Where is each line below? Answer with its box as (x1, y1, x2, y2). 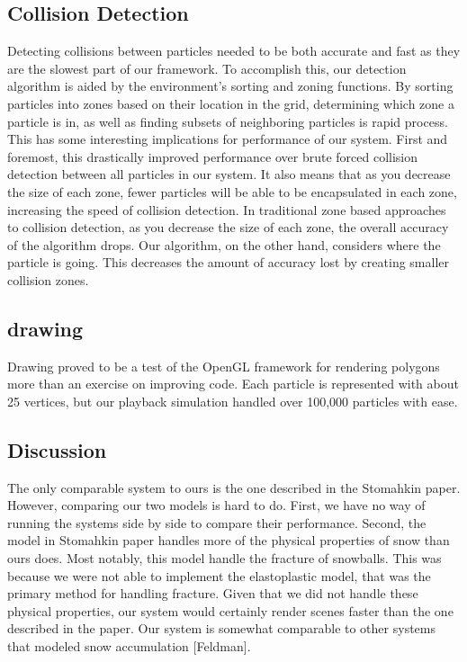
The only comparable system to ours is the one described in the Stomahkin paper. (7, 478, 461, 497)
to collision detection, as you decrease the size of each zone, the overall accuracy (7, 218, 449, 237)
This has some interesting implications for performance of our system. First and (7, 130, 448, 148)
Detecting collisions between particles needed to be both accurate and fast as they (7, 41, 461, 60)
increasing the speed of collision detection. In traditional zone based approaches (7, 200, 446, 219)
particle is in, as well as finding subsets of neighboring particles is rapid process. (7, 112, 448, 130)
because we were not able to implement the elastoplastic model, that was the (7, 566, 431, 585)
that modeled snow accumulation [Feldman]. (7, 637, 251, 656)
